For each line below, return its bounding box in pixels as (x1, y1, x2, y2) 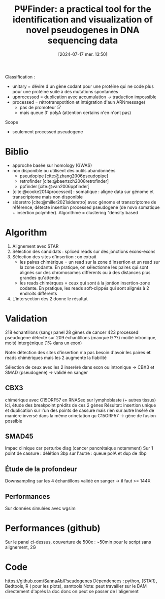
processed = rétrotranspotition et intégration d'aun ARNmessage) (12, 99, 146, 105)
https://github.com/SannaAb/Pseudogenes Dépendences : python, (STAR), (5, 578, 157, 584)
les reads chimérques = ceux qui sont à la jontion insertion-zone (19, 280, 150, 286)
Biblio (5, 146, 29, 158)
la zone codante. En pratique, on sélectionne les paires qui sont (19, 264, 149, 270)
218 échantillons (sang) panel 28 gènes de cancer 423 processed (5, 329, 139, 335)
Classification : (5, 74, 35, 80)
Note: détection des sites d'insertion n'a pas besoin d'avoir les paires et (5, 349, 151, 355)
